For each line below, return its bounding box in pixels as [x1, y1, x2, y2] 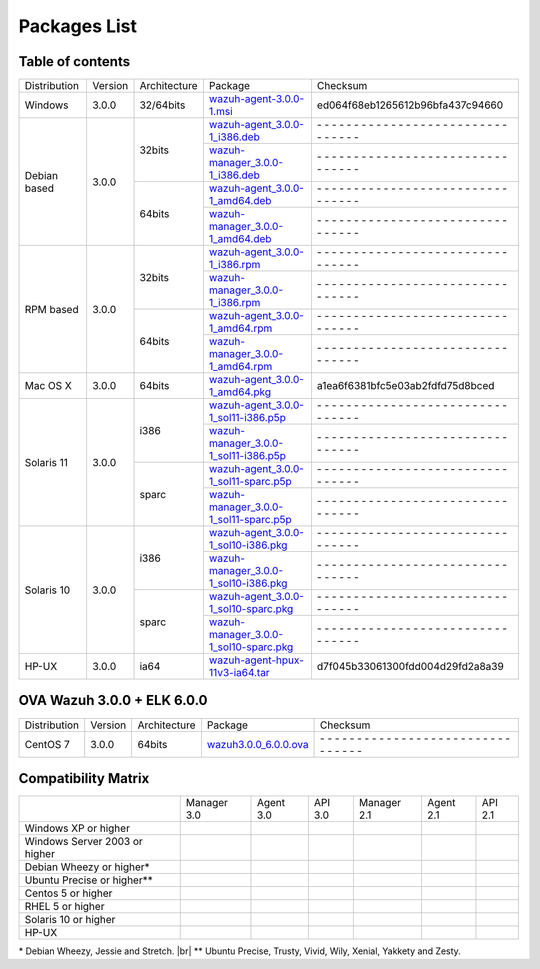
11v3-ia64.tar [208, 666, 270, 680]
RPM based [24, 302, 79, 316]
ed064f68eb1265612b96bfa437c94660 [316, 98, 504, 112]
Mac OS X [24, 379, 72, 393]
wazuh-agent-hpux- [208, 653, 305, 667]
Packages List [18, 15, 138, 37]
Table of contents [18, 53, 130, 70]
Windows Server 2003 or [24, 835, 144, 849]
